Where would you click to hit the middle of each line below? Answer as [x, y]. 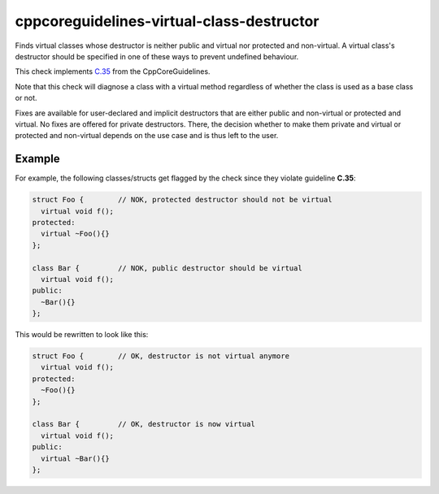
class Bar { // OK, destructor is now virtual [143, 424]
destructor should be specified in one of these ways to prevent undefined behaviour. [157, 56]
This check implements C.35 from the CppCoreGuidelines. [113, 71]
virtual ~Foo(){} [75, 234]
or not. [26, 98]
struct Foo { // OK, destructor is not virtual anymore [161, 356]
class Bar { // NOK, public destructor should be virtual [167, 268]
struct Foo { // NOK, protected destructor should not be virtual [182, 200]
